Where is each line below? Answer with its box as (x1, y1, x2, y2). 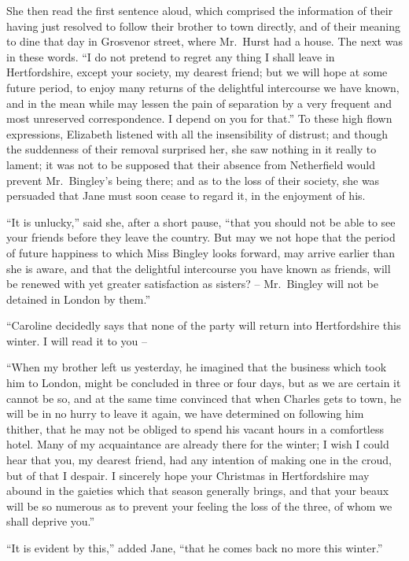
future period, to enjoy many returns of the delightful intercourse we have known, (6, 79, 400, 95)
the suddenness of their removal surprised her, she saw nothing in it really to (6, 141, 377, 157)
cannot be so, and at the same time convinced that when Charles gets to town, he (6, 389, 401, 406)
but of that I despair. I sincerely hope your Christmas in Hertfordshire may (6, 467, 370, 483)
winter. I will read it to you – (6, 332, 147, 349)
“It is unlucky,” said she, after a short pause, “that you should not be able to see (6, 213, 396, 230)
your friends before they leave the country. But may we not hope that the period (6, 229, 396, 245)
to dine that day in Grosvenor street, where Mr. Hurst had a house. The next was (6, 33, 403, 50)
